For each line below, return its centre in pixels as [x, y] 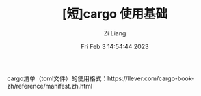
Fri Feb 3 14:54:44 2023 [115, 46]
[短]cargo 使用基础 [115, 14]
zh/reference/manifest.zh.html [50, 86]
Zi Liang [115, 33]
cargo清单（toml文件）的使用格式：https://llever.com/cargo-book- [101, 78]
